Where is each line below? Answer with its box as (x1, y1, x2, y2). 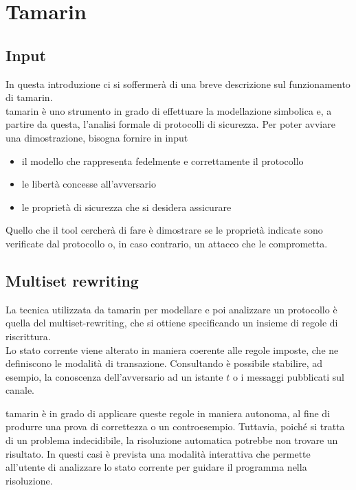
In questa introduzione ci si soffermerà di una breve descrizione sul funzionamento (5, 76, 351, 91)
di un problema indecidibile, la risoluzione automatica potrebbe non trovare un (5, 433, 338, 447)
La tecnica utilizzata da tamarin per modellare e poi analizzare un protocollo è (5, 302, 337, 316)
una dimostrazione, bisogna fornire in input (5, 130, 188, 144)
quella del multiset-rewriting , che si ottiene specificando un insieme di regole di (5, 315, 338, 330)
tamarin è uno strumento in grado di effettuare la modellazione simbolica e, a (5, 103, 332, 118)
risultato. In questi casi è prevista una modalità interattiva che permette (5, 446, 311, 460)
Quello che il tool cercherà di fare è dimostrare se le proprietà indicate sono (5, 223, 323, 237)
